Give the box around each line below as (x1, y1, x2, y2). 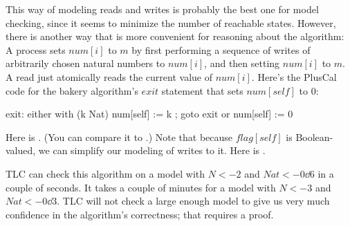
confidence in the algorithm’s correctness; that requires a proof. (6, 207, 274, 221)
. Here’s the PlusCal (251, 69, 337, 84)
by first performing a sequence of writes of (131, 42, 311, 57)
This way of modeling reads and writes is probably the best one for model (6, 2, 319, 16)
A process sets (6, 42, 66, 57)
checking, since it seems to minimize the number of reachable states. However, (6, 15, 336, 30)
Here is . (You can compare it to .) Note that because (6, 129, 233, 144)
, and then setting (204, 56, 280, 70)
